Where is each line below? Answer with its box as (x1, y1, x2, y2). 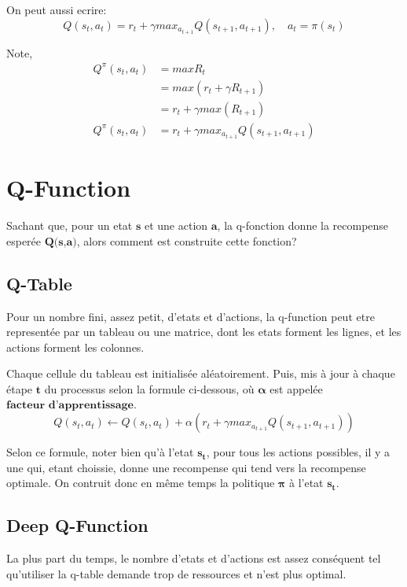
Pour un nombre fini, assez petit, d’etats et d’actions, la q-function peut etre (6, 308, 375, 324)
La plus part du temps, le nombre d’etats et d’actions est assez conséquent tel (6, 550, 381, 567)
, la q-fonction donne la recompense (217, 217, 389, 234)
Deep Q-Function (6, 513, 148, 537)
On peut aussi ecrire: (6, 2, 107, 17)
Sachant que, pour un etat (6, 217, 133, 234)
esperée (6, 232, 42, 249)
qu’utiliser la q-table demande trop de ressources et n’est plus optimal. (6, 565, 346, 581)
